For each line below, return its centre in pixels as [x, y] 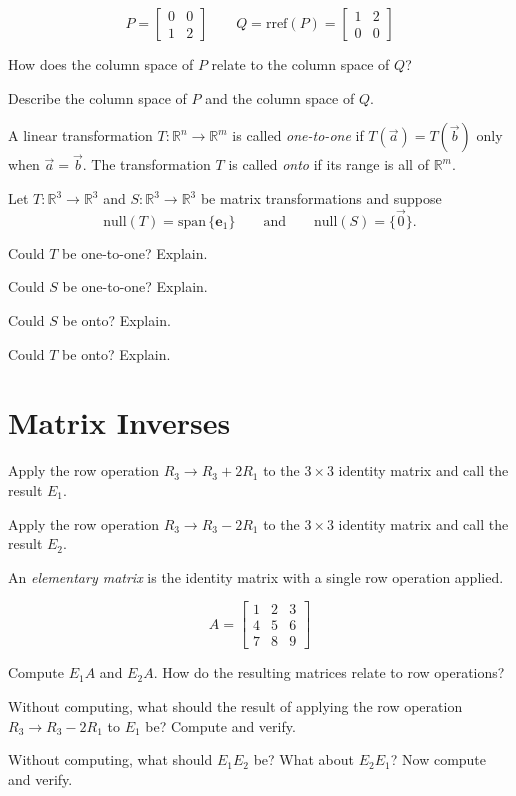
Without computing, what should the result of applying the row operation [235, 705]
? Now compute [438, 759]
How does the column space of [101, 64]
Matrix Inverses [119, 422]
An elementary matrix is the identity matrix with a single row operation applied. [256, 576]
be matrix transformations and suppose [321, 198]
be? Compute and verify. [220, 725]
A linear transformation [80, 135]
